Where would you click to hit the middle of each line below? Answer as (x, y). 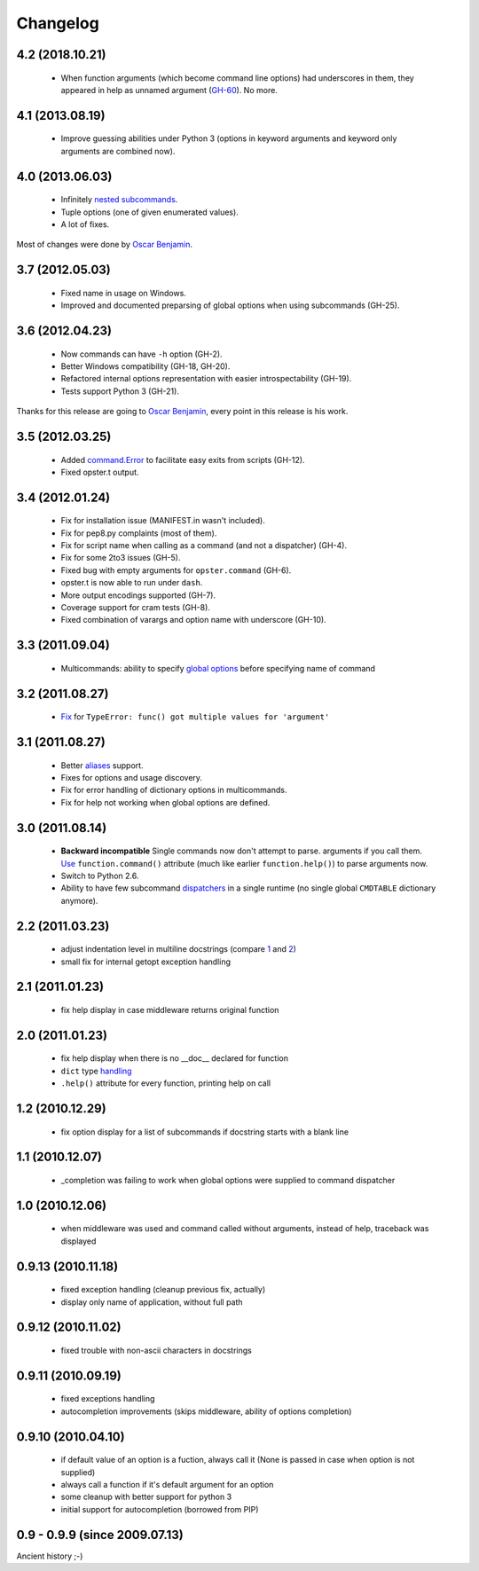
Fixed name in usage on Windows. (123, 293)
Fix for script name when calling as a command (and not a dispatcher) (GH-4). (204, 546)
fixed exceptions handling (108, 1399)
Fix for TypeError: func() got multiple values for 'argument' (195, 717)
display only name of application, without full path (152, 1302)
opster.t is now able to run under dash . (132, 583)
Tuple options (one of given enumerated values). (149, 212)
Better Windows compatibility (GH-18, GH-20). (145, 366)
